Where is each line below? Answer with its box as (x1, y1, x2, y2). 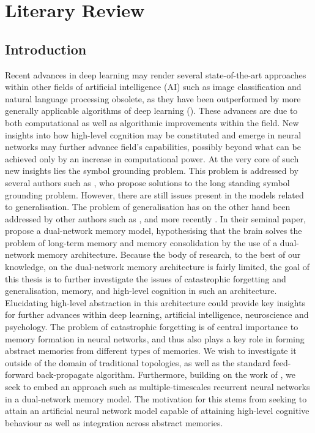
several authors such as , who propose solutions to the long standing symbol (5, 176, 290, 189)
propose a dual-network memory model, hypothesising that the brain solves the (5, 224, 302, 237)
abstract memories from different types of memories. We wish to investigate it (5, 344, 297, 357)
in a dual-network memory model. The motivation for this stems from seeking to (5, 392, 307, 405)
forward (5, 368, 34, 381)
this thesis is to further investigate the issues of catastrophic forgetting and (5, 272, 286, 285)
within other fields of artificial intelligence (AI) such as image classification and (5, 80, 302, 93)
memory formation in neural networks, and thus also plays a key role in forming (5, 332, 305, 345)
